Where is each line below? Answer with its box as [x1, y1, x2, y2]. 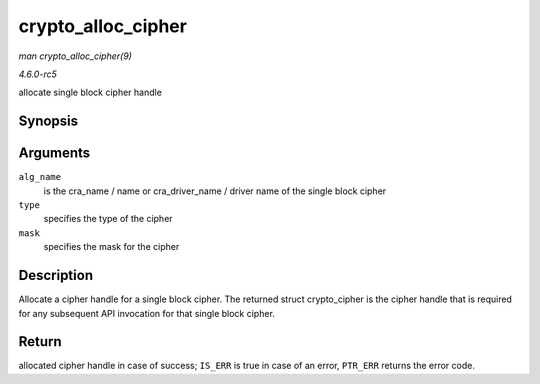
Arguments [18, 145, 91, 162]
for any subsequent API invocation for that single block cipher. [18, 307, 275, 319]
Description [18, 267, 94, 284]
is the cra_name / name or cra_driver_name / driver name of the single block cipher [43, 185, 387, 197]
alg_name [18, 171, 62, 183]
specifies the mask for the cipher [43, 241, 180, 253]
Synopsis [18, 113, 79, 130]
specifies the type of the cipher [43, 213, 174, 225]
